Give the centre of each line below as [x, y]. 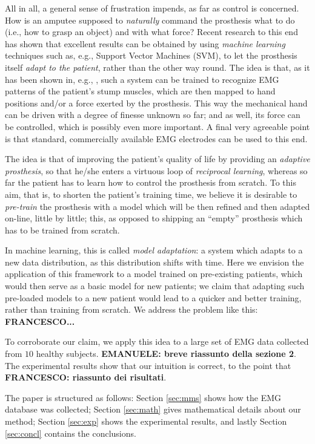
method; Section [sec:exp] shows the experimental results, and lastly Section [146, 421]
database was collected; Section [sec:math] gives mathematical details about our [153, 409]
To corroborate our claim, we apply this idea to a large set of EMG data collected [157, 341]
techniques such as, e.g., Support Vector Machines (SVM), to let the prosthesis [151, 55]
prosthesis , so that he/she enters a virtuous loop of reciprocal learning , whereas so [156, 170]
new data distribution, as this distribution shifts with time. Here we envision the [154, 262]
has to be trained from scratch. [62, 230]
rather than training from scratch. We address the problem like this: [131, 309]
